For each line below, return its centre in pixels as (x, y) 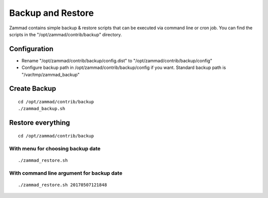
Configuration (31, 49)
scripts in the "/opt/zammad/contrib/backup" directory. (66, 34)
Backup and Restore (52, 13)
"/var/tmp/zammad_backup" (51, 74)
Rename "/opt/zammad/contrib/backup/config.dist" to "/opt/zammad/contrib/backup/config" (117, 61)
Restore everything (40, 123)
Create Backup (33, 89)
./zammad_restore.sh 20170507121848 (63, 185)
